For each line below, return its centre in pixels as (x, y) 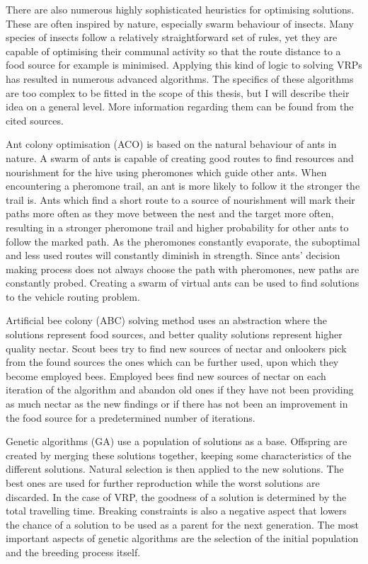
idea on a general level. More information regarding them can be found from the (180, 107)
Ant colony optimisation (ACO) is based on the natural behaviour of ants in (171, 144)
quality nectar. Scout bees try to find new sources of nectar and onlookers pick (176, 348)
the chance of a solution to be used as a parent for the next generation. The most (182, 524)
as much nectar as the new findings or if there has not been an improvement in (177, 404)
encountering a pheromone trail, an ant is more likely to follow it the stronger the (183, 186)
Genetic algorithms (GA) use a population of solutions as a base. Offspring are (177, 441)
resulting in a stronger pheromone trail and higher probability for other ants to (177, 227)
